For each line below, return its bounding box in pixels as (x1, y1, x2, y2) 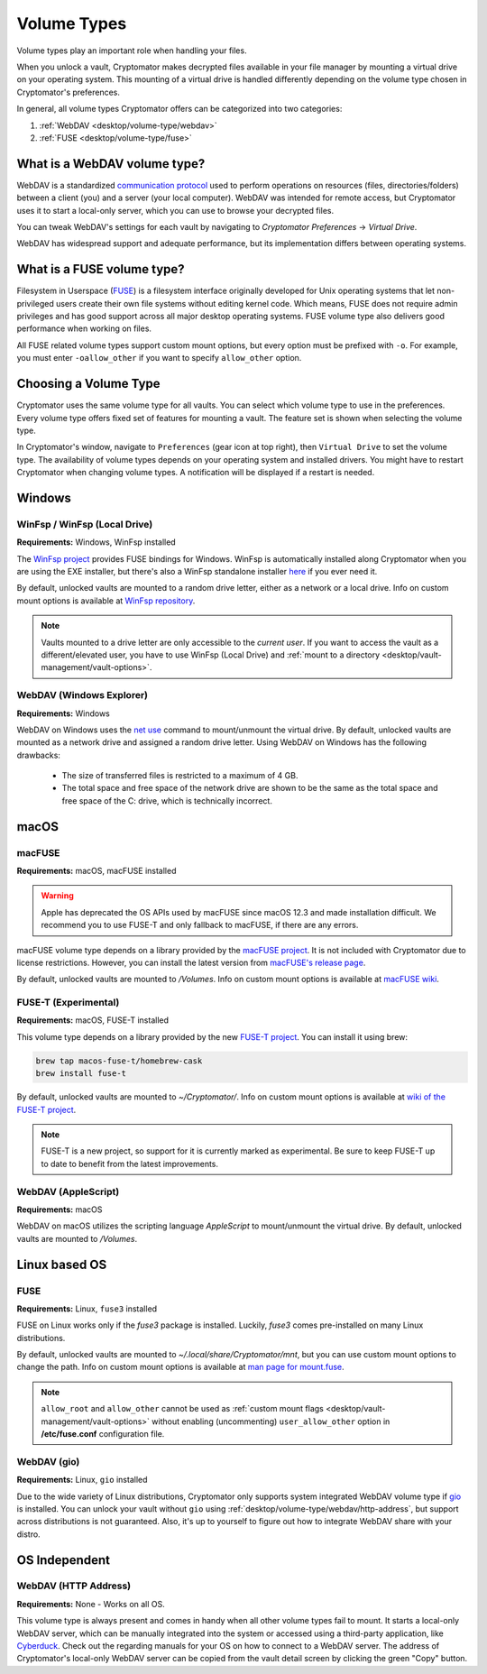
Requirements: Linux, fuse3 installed (16, 1303, 158, 1314)
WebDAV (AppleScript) (16, 1185, 120, 1198)
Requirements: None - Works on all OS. (16, 1598, 166, 1609)
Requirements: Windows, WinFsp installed (16, 537, 176, 547)
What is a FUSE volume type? (16, 262, 185, 277)
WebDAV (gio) (16, 1455, 80, 1467)
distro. (16, 1529, 41, 1540)
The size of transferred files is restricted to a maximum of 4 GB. (61, 770, 299, 781)
